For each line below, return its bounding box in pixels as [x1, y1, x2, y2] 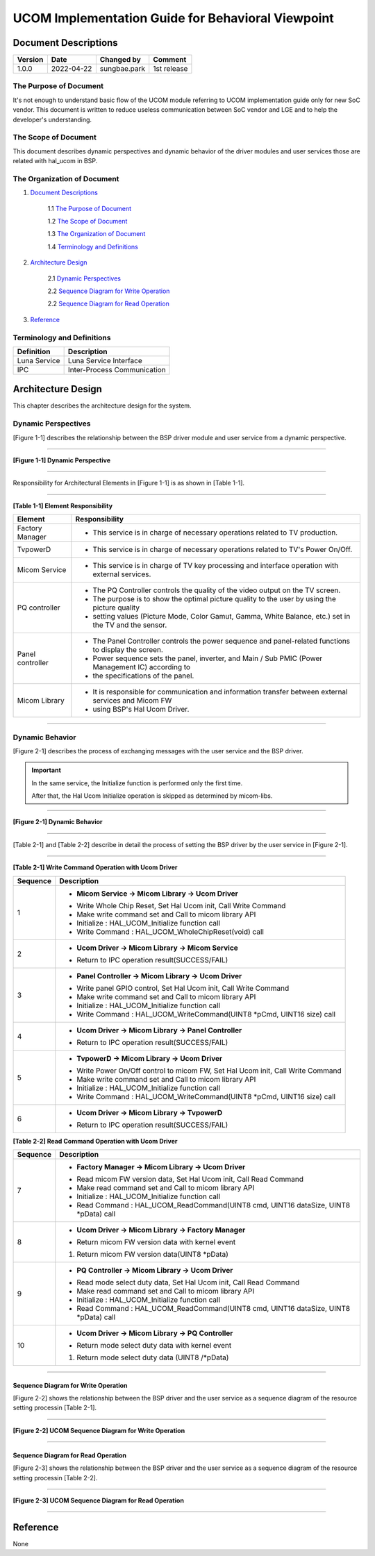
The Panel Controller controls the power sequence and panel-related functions [92, 636, 351, 646]
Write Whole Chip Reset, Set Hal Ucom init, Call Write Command [76, 901, 286, 910]
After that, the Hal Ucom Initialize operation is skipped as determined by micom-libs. [31, 792, 273, 800]
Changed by [99, 55, 142, 65]
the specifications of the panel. [92, 671, 194, 680]
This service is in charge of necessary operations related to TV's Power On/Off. [92, 545, 353, 555]
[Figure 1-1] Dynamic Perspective [12, 455, 111, 465]
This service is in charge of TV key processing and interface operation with [92, 561, 339, 571]
